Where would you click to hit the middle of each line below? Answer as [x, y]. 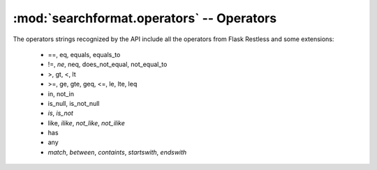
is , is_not [60, 113]
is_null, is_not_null [74, 103]
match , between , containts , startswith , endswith [117, 152]
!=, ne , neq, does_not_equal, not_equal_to [108, 64]
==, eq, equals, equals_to [84, 54]
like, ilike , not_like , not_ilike [87, 123]
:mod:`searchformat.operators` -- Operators [145, 18]
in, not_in [61, 93]
